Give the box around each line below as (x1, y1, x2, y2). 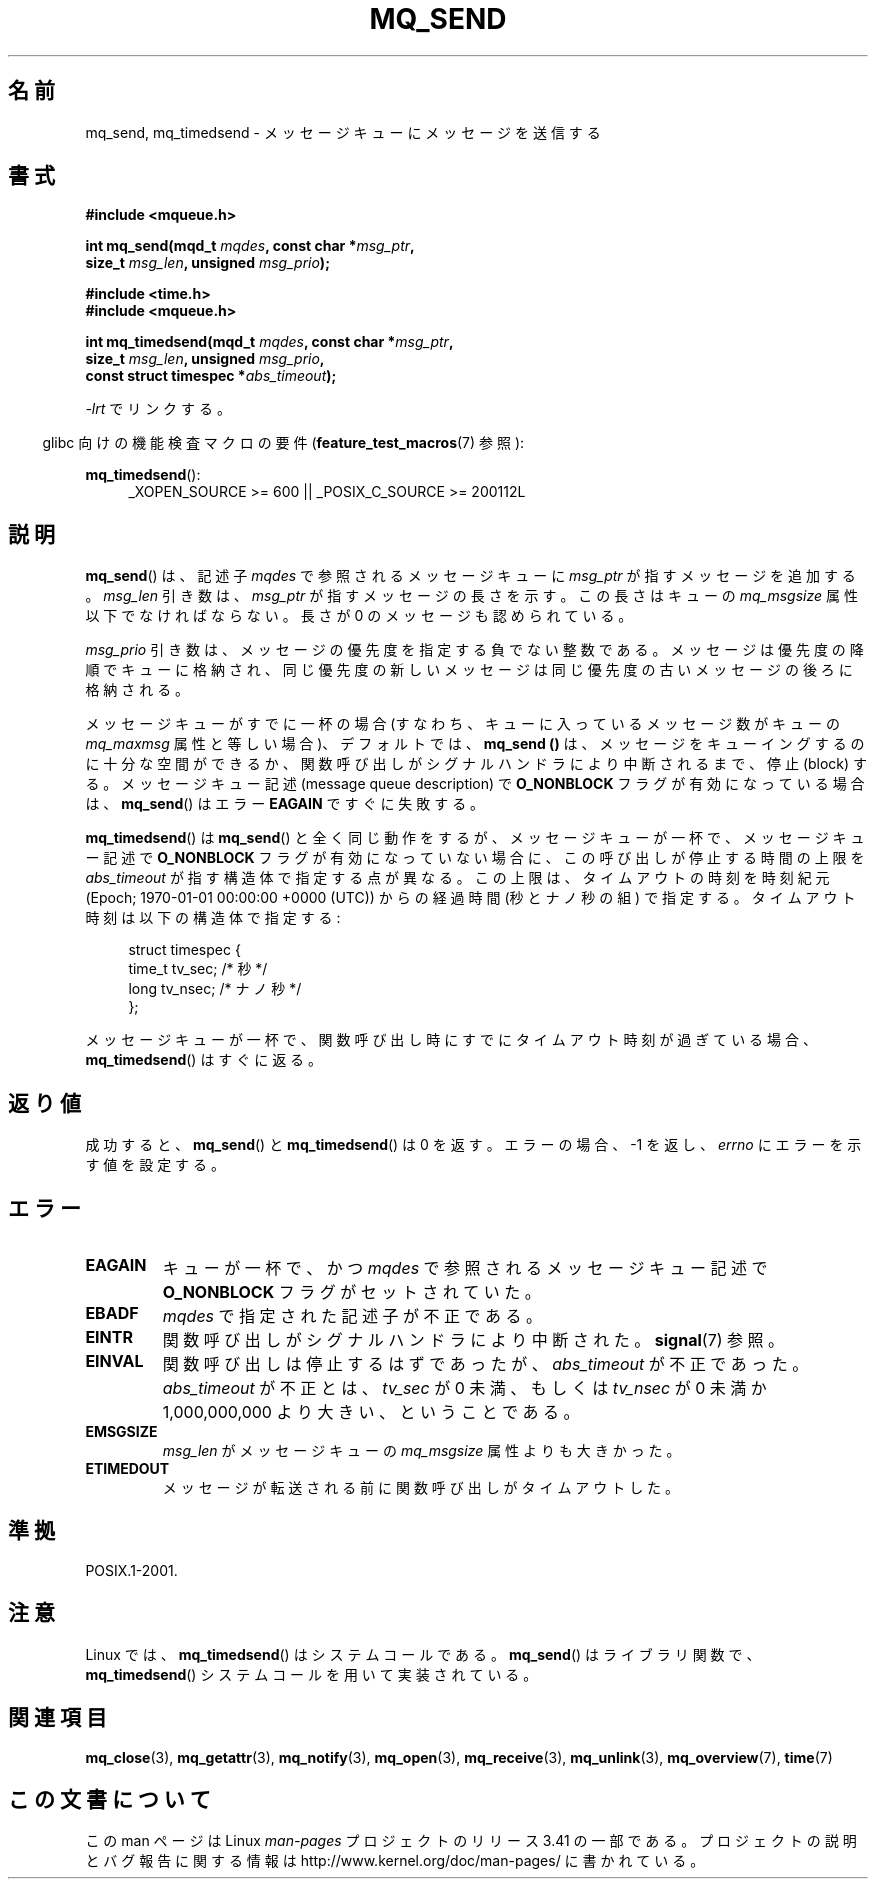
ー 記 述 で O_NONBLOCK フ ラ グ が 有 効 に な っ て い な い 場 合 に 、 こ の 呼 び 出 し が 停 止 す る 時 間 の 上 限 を (85, 849, 865, 867)
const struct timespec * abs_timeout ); (85, 367, 337, 385)
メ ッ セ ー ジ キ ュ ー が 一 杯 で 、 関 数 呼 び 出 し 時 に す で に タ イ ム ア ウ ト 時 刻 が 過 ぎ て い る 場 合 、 (85, 1031, 817, 1049)
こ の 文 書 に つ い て (8, 1786, 211, 1812)
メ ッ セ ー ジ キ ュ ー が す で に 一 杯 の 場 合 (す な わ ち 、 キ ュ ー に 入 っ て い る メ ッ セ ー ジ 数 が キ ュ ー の (85, 715, 840, 733)
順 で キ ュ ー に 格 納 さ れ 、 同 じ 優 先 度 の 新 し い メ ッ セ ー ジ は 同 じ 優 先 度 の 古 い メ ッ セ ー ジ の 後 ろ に (85, 661, 853, 679)
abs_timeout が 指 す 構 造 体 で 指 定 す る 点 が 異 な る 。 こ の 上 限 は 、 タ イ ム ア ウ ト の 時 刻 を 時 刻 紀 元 (85, 869, 830, 887)
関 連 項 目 (8, 1705, 107, 1731)
